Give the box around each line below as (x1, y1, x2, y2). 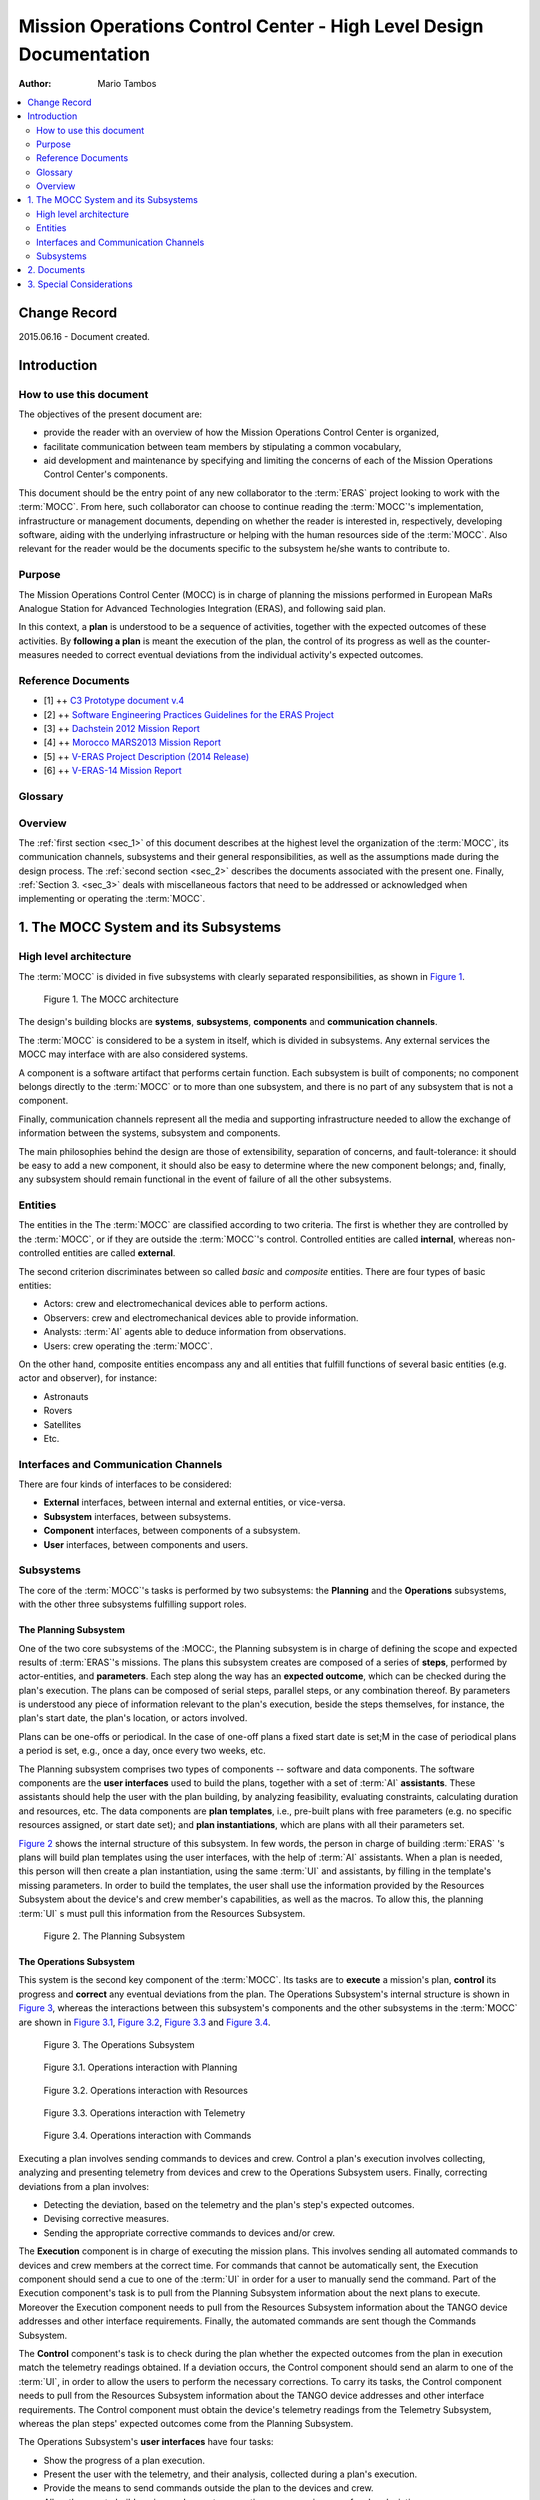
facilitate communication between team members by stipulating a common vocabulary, (43, 440, 402, 452)
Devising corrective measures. (43, 2213, 170, 2225)
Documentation (18, 43, 151, 65)
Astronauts (43, 1390, 89, 1402)
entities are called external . (62, 1247, 176, 1259)
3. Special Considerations (27, 278, 134, 290)
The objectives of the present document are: (18, 408, 203, 420)
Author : (18, 78, 52, 90)
